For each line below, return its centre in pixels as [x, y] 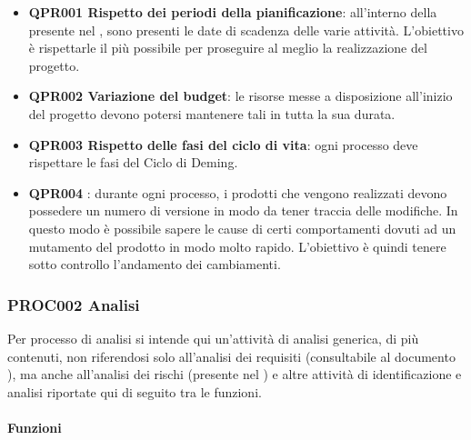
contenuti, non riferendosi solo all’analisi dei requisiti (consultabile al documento [231, 356]
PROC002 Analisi [74, 304]
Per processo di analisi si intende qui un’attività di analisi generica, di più [213, 338]
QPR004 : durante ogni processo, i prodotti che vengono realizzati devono [238, 192]
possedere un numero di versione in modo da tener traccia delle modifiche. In [243, 210]
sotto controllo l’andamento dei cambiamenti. [155, 264]
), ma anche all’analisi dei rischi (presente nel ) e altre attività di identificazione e [235, 374]
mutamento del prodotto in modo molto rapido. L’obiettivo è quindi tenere [237, 246]
